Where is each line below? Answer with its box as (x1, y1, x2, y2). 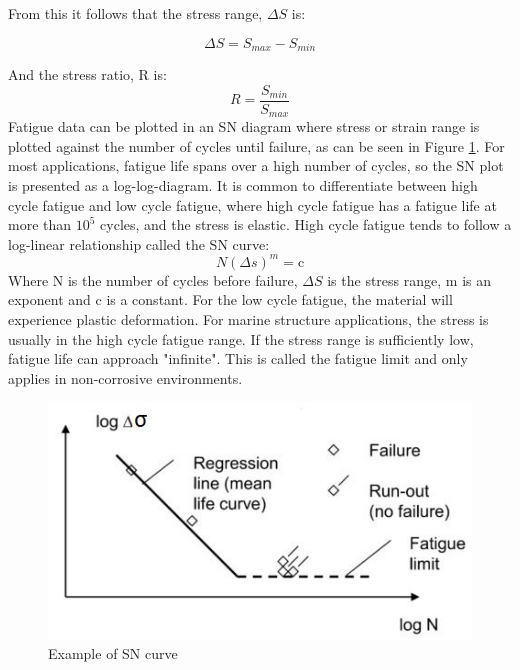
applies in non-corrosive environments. (8, 367, 243, 388)
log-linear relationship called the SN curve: (8, 233, 270, 254)
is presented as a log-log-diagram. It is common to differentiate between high (8, 174, 478, 195)
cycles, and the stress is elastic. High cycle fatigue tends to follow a (100, 214, 512, 235)
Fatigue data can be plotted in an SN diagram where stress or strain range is (8, 116, 480, 137)
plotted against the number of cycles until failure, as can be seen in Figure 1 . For (8, 135, 505, 156)
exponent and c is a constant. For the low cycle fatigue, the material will (8, 289, 453, 310)
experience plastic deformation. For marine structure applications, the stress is (8, 309, 489, 329)
